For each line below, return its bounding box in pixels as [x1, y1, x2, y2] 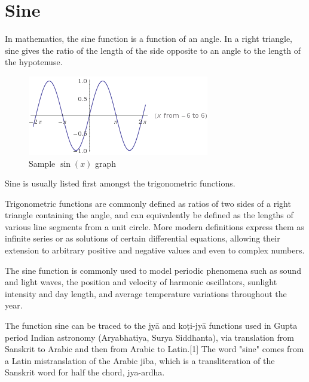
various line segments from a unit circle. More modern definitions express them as [5, 220, 304, 233]
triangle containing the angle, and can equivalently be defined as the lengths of [5, 209, 293, 221]
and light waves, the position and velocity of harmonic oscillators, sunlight [5, 276, 277, 288]
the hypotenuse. [5, 56, 63, 68]
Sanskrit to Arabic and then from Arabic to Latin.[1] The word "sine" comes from [5, 343, 304, 355]
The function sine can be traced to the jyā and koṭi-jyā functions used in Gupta [5, 319, 298, 332]
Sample [29, 157, 56, 169]
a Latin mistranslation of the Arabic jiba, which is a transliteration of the [5, 354, 275, 366]
